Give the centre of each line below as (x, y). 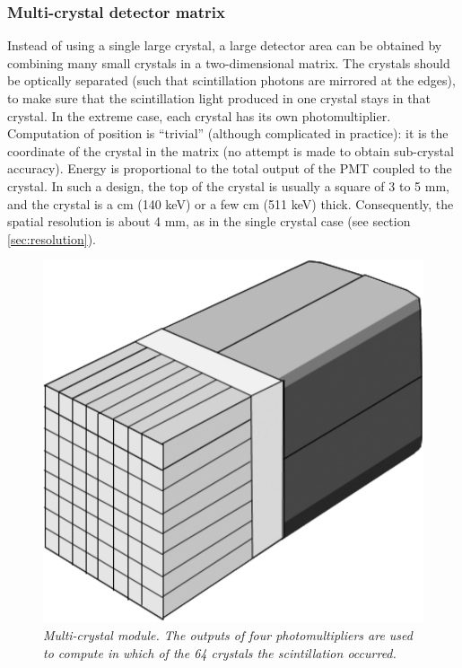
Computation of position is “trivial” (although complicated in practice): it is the (228, 133)
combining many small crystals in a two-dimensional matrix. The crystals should (229, 62)
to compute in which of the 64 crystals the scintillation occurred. (220, 652)
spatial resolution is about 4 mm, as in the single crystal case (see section (209, 221)
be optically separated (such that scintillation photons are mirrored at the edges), (231, 80)
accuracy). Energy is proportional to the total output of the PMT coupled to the (230, 168)
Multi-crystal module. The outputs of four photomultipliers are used (228, 635)
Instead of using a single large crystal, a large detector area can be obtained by (225, 45)
